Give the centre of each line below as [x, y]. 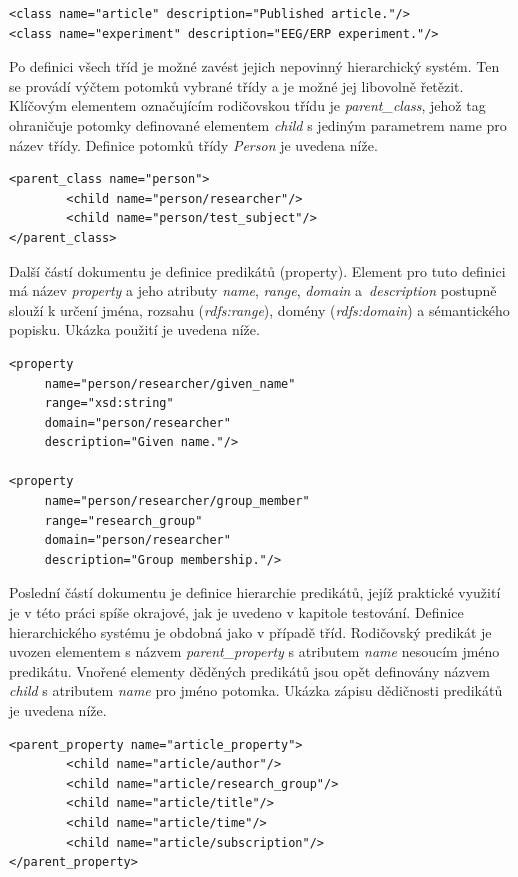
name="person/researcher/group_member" [177, 501]
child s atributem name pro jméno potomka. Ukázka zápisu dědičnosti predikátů [256, 690]
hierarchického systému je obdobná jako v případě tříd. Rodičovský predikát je [250, 631]
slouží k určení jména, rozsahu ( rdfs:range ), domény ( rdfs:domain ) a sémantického [259, 309]
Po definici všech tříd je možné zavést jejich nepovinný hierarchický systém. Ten [254, 66]
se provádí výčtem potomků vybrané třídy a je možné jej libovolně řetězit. [236, 85]
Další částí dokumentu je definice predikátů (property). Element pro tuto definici [257, 270]
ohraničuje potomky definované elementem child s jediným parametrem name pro [258, 124]
